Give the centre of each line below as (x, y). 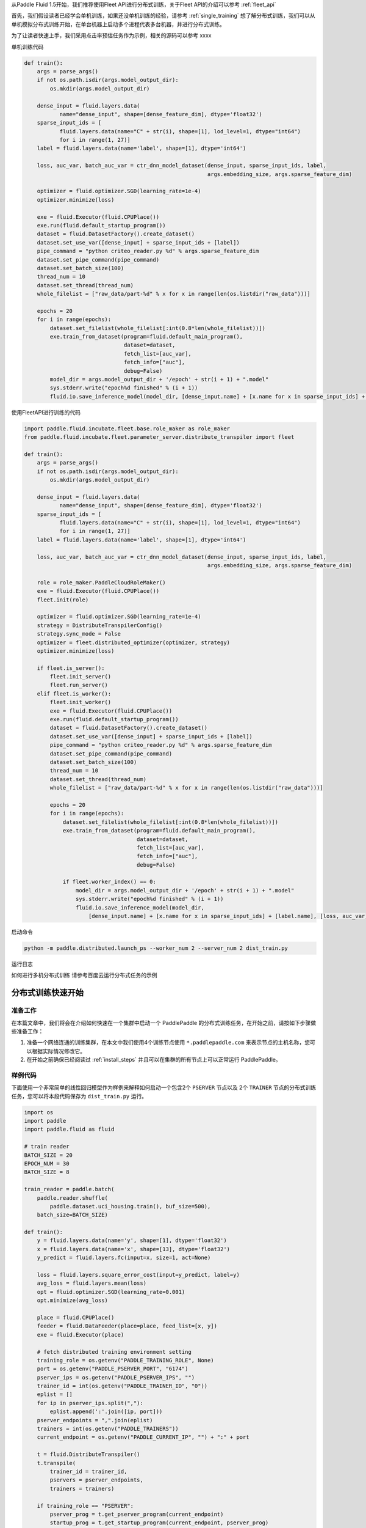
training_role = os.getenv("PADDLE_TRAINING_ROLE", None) (125, 1360)
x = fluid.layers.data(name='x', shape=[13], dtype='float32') (134, 1249)
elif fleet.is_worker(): (74, 693)
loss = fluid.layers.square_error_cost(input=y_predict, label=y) (138, 1275)
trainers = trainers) (82, 1489)
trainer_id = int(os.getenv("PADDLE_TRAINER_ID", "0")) (122, 1386)
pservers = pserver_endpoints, (96, 1480)
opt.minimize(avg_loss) (72, 1301)
